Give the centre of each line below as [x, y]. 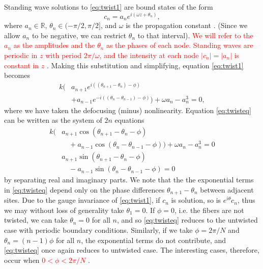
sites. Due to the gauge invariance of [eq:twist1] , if [82, 200]
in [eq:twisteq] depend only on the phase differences [84, 189]
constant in [22, 65]
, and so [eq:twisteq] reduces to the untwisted [187, 220]
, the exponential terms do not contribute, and [154, 240]
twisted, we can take [36, 220]
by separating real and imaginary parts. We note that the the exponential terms [129, 180]
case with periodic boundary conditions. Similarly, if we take [98, 230]
